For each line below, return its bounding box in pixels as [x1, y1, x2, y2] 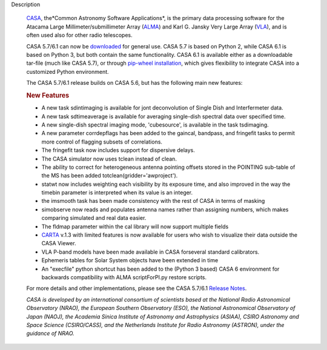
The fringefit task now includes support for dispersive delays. [41, 147, 195, 154]
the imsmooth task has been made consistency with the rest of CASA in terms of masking [41, 197, 265, 205]
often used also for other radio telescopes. [26, 31, 133, 39]
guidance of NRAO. [26, 330, 75, 337]
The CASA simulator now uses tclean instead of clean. [41, 155, 177, 162]
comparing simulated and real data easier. [41, 214, 147, 222]
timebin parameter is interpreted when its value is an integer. [41, 189, 193, 196]
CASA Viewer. [41, 240, 76, 247]
